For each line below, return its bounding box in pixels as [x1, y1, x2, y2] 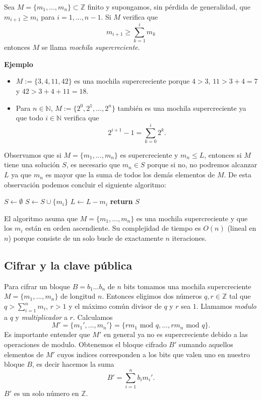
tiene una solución [4, 159, 60, 170]
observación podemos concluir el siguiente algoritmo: [4, 179, 166, 189]
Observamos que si [4, 149, 61, 160]
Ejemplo [4, 58, 33, 69]
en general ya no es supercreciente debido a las [103, 329, 248, 340]
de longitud [60, 291, 96, 301]
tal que [229, 291, 251, 301]
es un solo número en [14, 387, 79, 398]
